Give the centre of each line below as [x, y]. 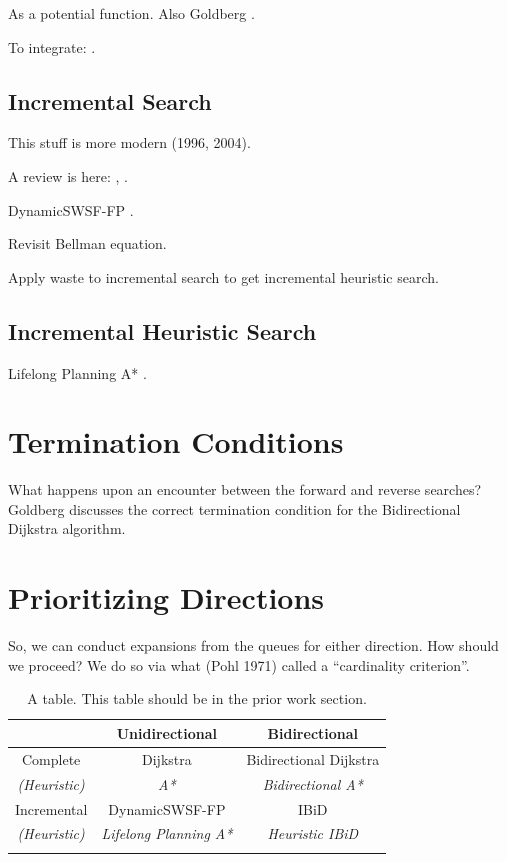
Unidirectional [167, 732]
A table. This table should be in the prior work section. [197, 698]
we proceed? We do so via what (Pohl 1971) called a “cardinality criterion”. [239, 664]
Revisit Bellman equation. [87, 243]
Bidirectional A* [312, 783]
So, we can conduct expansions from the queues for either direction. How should [253, 645]
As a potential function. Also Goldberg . [131, 13]
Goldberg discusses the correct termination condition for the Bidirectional [234, 508]
